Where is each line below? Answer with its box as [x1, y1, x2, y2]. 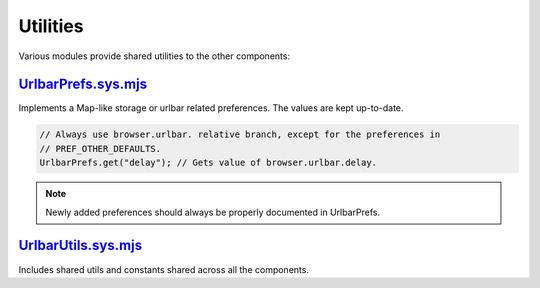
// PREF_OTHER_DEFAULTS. [39, 143, 162, 154]
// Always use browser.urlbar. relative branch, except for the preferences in [39, 129, 441, 140]
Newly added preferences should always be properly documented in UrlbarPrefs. [45, 206, 380, 218]
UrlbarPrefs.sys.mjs [18, 76, 148, 93]
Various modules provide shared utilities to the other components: [18, 50, 290, 62]
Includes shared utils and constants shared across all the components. [18, 263, 310, 275]
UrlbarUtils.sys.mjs [18, 237, 143, 254]
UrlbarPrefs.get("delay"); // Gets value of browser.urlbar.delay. [39, 157, 378, 169]
